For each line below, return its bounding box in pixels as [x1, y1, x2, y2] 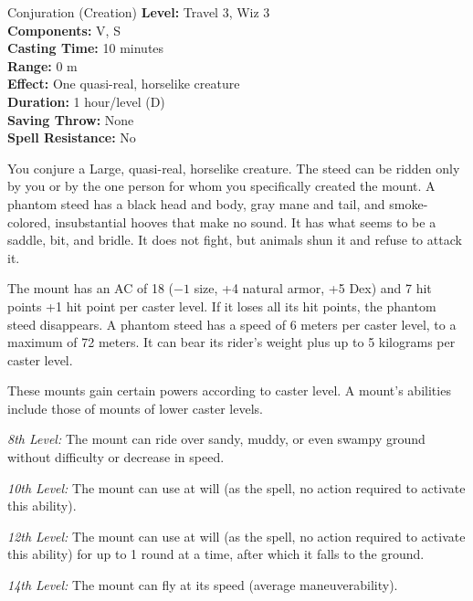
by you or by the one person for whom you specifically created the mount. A [7, 176, 436, 195]
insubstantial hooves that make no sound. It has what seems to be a [55, 212, 436, 231]
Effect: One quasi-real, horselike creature [7, 74, 240, 93]
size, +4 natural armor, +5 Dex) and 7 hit [194, 279, 432, 298]
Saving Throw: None [7, 110, 134, 129]
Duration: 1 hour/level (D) [7, 91, 165, 111]
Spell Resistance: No [7, 128, 136, 147]
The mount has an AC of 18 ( [7, 279, 174, 298]
